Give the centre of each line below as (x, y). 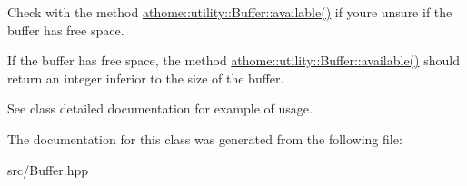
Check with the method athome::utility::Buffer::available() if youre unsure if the (230, 12)
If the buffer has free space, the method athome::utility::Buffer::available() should (233, 60)
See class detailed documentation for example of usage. (160, 108)
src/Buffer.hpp (48, 169)
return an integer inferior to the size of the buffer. (146, 78)
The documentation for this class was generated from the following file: (205, 138)
